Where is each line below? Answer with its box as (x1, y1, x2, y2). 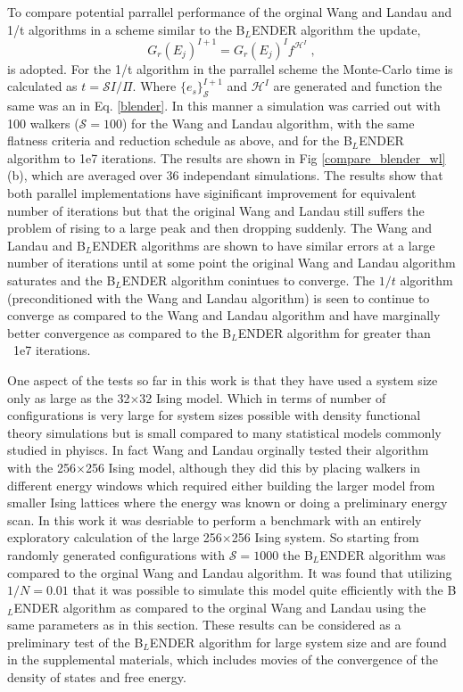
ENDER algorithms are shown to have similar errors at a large (92, 235, 435, 254)
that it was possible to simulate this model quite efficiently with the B (72, 581, 457, 599)
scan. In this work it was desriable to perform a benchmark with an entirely (7, 510, 422, 529)
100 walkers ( (7, 113, 79, 132)
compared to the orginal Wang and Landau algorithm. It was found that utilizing (7, 563, 452, 581)
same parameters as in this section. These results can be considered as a (7, 615, 401, 634)
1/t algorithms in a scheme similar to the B (7, 20, 245, 38)
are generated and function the (273, 77, 442, 95)
